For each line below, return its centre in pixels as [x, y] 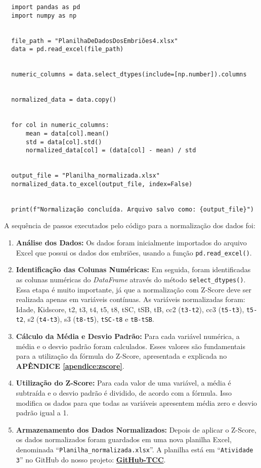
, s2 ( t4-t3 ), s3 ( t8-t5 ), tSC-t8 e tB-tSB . [89, 319]
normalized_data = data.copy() [64, 100]
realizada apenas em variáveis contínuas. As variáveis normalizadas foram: [130, 299]
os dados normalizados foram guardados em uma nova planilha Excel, [124, 439]
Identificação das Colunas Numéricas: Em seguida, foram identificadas [133, 269]
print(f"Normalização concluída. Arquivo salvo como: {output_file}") [133, 209]
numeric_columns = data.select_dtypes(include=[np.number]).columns [129, 75]
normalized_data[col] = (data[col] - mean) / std [111, 151]
